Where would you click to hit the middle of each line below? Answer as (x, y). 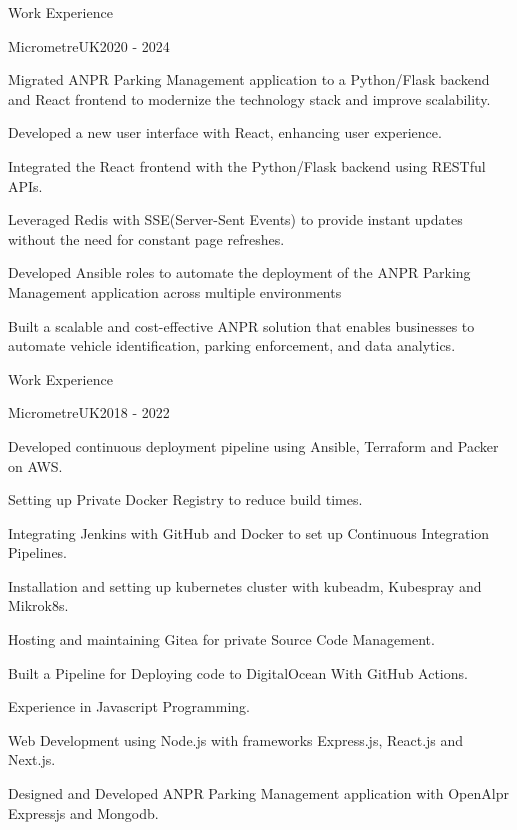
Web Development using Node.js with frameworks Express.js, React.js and (236, 739)
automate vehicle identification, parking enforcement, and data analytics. (232, 345)
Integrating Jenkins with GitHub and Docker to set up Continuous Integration (249, 532)
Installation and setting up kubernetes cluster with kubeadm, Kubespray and (245, 585)
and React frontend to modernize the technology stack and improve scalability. (249, 98)
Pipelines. (38, 552)
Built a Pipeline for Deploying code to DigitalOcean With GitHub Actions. (238, 672)
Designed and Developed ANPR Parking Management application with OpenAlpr (258, 793)
